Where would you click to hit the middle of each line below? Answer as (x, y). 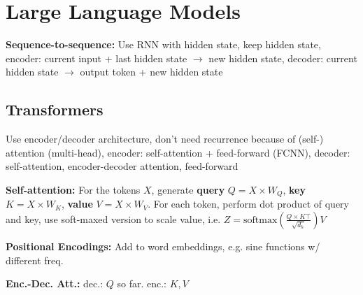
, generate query (188, 189)
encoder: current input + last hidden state (97, 58)
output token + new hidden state (151, 72)
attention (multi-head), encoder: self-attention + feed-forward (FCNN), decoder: (178, 152)
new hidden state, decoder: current (283, 58)
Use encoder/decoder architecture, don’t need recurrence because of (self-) (165, 139)
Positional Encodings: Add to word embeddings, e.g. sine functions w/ (163, 246)
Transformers (55, 109)
